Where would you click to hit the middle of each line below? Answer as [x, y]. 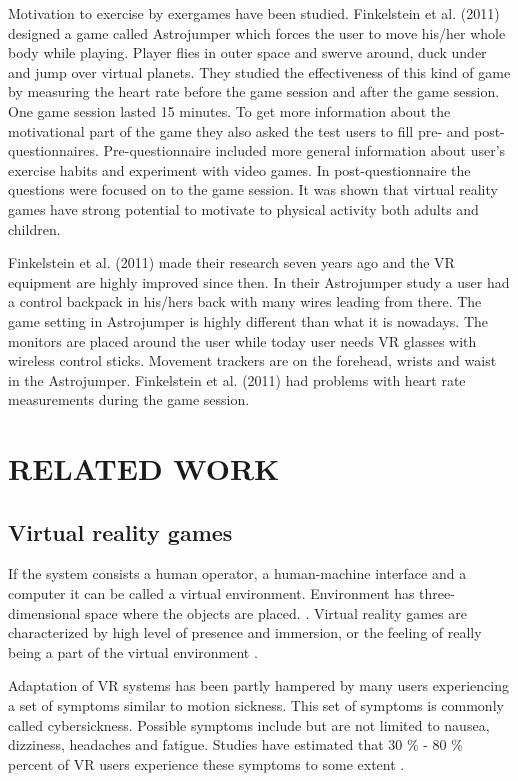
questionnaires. [53, 150]
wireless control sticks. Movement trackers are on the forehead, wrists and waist [252, 360]
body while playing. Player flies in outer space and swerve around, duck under [247, 52]
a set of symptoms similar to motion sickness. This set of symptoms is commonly [256, 705]
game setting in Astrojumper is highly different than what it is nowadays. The [248, 320]
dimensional [44, 612]
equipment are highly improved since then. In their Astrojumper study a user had [259, 281]
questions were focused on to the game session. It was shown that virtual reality [253, 189]
